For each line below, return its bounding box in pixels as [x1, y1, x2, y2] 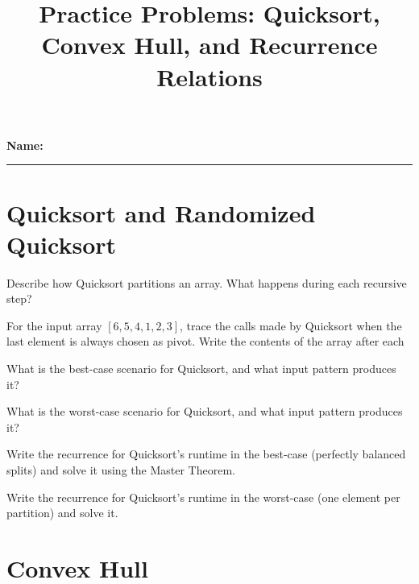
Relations [156, 60, 263, 93]
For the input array [6, 317, 102, 333]
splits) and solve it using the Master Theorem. [6, 462, 235, 478]
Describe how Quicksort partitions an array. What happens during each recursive [6, 274, 407, 291]
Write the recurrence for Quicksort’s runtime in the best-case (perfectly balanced [6, 445, 406, 462]
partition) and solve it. [6, 504, 118, 521]
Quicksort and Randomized [6, 196, 316, 229]
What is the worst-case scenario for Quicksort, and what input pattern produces [6, 403, 403, 420]
